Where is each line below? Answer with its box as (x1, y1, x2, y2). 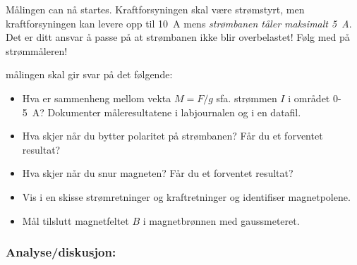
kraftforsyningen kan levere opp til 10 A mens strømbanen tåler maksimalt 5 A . (6, 16, 352, 30)
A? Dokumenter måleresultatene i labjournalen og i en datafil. (32, 104, 301, 119)
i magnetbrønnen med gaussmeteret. (143, 213, 300, 228)
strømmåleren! (6, 43, 68, 58)
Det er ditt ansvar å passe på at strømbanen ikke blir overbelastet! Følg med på (6, 30, 350, 44)
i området (288, 90, 330, 105)
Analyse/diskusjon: (6, 243, 116, 261)
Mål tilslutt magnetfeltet (22, 213, 129, 228)
